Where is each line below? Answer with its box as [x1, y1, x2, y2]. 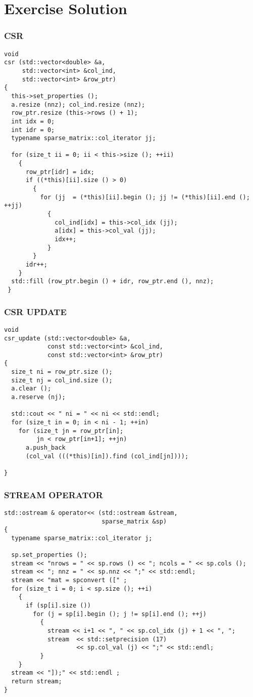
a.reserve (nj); [11, 394, 66, 401]
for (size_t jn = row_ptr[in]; [18, 427, 124, 434]
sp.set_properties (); [11, 551, 87, 559]
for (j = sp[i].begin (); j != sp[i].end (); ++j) [33, 610, 207, 618]
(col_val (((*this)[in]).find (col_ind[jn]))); [25, 452, 189, 460]
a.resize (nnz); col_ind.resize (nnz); [11, 101, 145, 108]
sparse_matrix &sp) [102, 517, 167, 525]
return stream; [11, 678, 62, 685]
